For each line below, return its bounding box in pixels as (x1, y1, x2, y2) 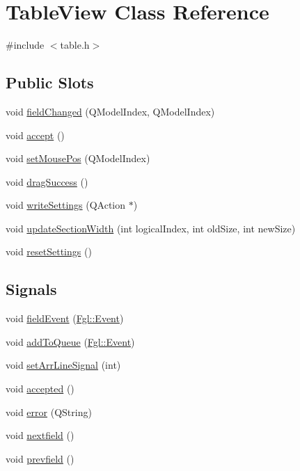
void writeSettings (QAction (6, 198, 126, 212)
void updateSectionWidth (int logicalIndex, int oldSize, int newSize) (6, 221, 296, 235)
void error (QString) (6, 404, 92, 419)
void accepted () (6, 381, 74, 396)
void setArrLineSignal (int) (6, 358, 121, 372)
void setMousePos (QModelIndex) (6, 151, 150, 166)
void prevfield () (6, 451, 74, 465)
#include (6, 38, 45, 52)
